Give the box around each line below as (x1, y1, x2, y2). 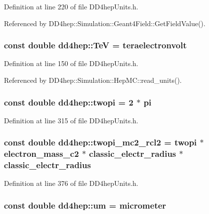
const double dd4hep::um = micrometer (4, 199, 167, 211)
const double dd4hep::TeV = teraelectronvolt (4, 39, 187, 51)
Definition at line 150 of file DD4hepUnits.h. (4, 58, 138, 69)
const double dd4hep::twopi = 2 (4, 96, 133, 108)
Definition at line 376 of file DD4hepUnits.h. (4, 178, 138, 188)
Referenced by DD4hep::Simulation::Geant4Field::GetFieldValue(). (4, 18, 206, 28)
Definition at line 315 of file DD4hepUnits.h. (4, 115, 138, 125)
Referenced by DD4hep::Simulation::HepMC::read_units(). (4, 75, 182, 85)
